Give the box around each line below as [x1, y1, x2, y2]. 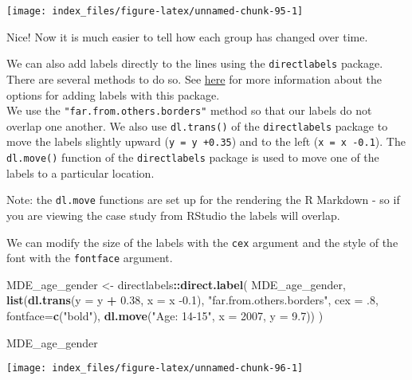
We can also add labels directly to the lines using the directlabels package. [6, 55, 383, 72]
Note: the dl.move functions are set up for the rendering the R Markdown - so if [6, 191, 400, 208]
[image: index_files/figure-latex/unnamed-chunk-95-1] [6, 6, 304, 17]
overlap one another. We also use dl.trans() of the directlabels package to [6, 117, 388, 134]
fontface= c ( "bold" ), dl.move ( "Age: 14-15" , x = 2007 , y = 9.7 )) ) [6, 308, 324, 324]
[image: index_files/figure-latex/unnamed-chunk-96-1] [6, 362, 304, 374]
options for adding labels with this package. [6, 86, 220, 103]
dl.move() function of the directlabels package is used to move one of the [6, 149, 379, 166]
